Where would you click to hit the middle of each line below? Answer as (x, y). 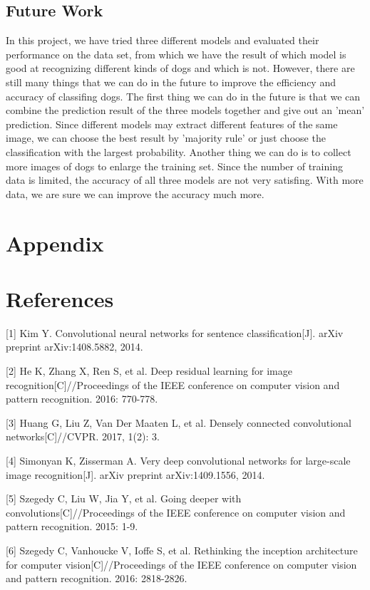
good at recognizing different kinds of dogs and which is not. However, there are (180, 68)
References (60, 298)
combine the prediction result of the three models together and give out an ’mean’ (185, 110)
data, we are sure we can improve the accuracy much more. (135, 193)
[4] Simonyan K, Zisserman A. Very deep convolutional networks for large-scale (178, 460)
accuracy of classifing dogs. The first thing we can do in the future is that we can (183, 96)
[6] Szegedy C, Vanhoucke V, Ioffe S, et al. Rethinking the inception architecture (182, 550)
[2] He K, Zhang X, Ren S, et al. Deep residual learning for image (149, 371)
